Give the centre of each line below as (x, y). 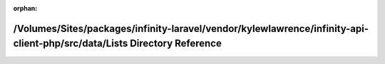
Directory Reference (176, 44)
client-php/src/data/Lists (71, 44)
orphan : (25, 8)
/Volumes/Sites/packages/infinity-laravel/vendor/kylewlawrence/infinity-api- (191, 28)
